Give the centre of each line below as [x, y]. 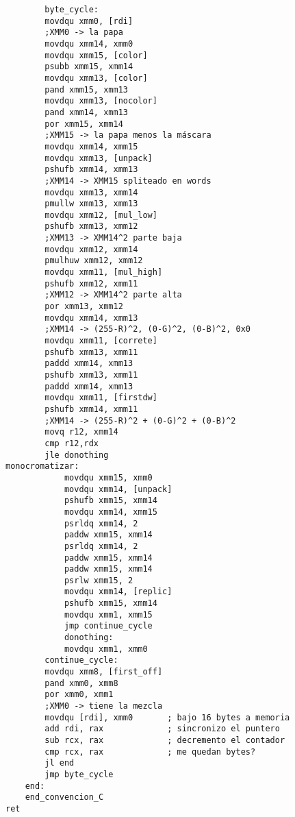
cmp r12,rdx [72, 443]
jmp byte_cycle [79, 774]
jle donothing [77, 455]
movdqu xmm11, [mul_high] [104, 272]
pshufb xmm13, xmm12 [91, 227]
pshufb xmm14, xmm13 [91, 170]
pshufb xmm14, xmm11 [91, 409]
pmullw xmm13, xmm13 [91, 204]
